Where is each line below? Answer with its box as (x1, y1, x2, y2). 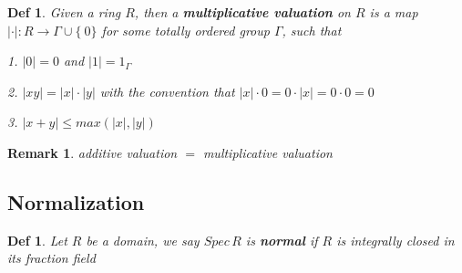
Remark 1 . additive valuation (7, 142, 178, 162)
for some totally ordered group (101, 20, 270, 39)
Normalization (7, 187, 145, 215)
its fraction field (7, 248, 96, 268)
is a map (369, 3, 418, 21)
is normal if (245, 230, 318, 249)
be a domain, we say (86, 230, 200, 249)
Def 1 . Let (7, 230, 67, 249)
